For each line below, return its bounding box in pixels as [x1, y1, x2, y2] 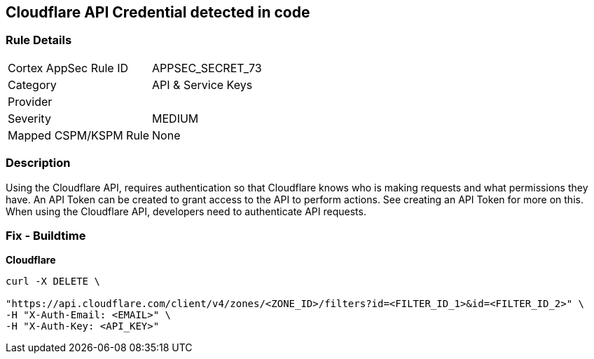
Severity [8, 111, 51, 126]
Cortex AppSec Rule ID [8, 60, 129, 75]
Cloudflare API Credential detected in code [6, 4, 310, 21]
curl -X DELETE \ [6, 276, 100, 287]
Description [6, 156, 71, 170]
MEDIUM [152, 111, 199, 126]
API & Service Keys [152, 77, 253, 92]
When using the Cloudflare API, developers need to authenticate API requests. [6, 205, 366, 217]
